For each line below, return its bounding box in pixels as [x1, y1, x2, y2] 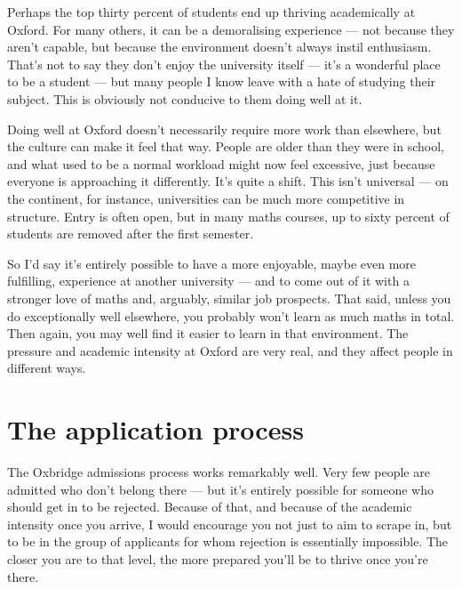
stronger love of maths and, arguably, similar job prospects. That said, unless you [7, 288, 451, 307]
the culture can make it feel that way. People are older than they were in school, [7, 137, 444, 156]
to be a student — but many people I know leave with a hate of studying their [7, 72, 436, 91]
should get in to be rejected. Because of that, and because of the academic [7, 497, 412, 516]
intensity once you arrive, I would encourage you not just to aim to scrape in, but [7, 514, 452, 533]
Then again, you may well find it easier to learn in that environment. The [7, 324, 409, 343]
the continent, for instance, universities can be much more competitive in [7, 189, 405, 207]
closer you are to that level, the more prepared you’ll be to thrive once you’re [7, 549, 428, 568]
